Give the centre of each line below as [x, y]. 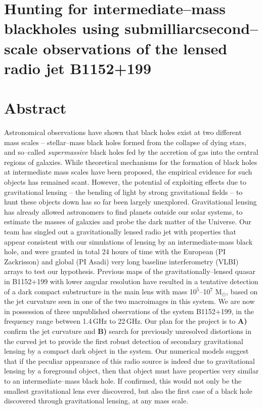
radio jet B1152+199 [78, 68]
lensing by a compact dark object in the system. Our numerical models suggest [126, 351]
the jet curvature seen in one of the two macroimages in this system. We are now [129, 301]
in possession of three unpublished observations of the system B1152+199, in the [129, 311]
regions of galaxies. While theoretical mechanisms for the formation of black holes [131, 162]
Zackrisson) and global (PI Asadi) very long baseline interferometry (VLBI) [121, 261]
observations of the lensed [135, 48]
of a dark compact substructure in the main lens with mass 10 [100, 291]
